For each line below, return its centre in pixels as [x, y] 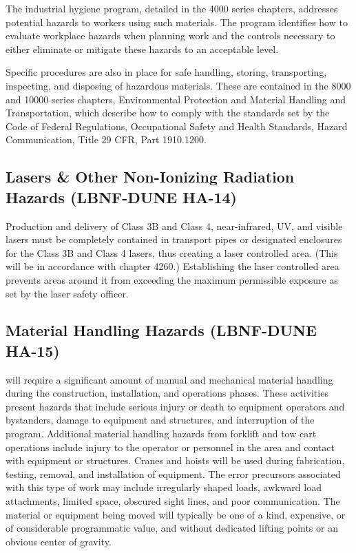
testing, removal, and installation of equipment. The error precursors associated [173, 473]
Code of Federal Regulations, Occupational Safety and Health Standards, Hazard [177, 126]
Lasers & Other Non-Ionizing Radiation [150, 177]
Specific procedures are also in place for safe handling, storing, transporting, [166, 72]
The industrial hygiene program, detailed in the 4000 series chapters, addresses [172, 8]
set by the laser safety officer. [67, 293]
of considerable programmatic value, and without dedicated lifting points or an [172, 528]
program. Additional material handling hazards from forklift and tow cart [161, 434]
